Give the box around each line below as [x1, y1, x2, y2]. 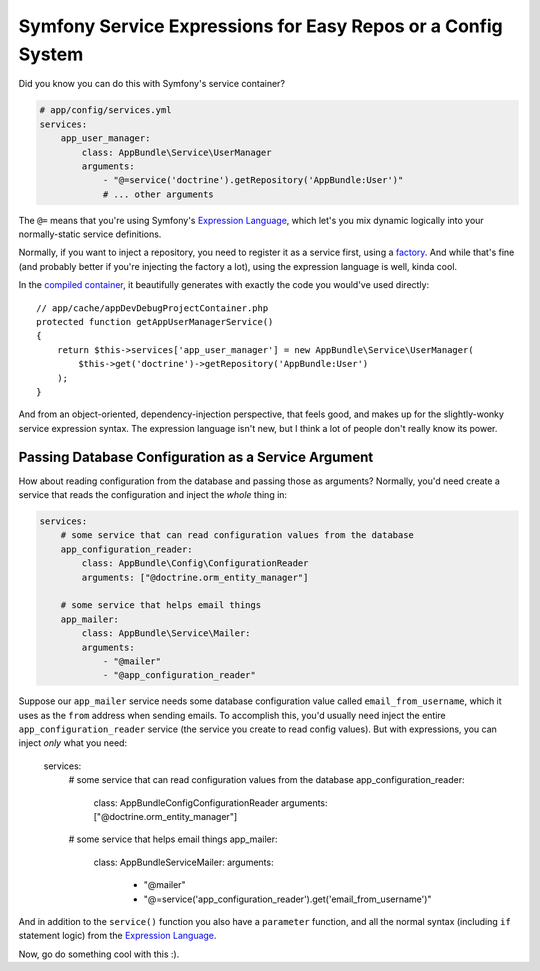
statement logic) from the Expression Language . [18, 930, 217, 942]
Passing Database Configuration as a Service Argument [18, 448, 374, 465]
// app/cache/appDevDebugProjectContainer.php [36, 302, 269, 314]
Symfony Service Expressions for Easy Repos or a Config [18, 15, 504, 37]
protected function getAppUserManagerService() [36, 316, 274, 327]
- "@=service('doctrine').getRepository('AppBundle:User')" [102, 175, 404, 186]
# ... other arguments [102, 188, 214, 200]
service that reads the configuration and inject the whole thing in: [18, 489, 288, 501]
